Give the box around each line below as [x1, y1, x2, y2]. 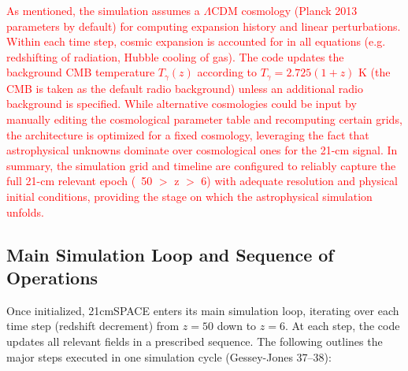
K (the [358, 64, 391, 80]
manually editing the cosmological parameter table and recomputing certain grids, [6, 111, 402, 128]
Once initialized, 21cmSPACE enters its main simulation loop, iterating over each [6, 302, 399, 318]
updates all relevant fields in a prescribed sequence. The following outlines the [6, 332, 383, 349]
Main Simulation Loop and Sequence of [6, 242, 334, 266]
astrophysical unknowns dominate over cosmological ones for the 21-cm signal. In [6, 142, 398, 158]
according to [197, 64, 258, 80]
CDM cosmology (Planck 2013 [211, 2, 358, 18]
